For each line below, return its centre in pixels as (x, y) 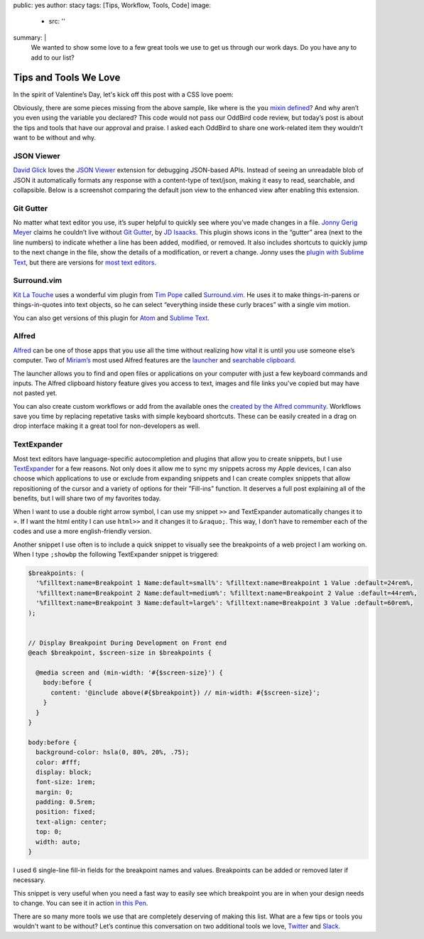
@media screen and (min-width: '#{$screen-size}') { (129, 673)
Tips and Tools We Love (67, 78)
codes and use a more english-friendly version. (82, 531)
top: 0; (49, 832)
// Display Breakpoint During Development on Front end (127, 643)
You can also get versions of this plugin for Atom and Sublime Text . (111, 318)
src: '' (57, 21)
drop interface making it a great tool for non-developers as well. (107, 426)
